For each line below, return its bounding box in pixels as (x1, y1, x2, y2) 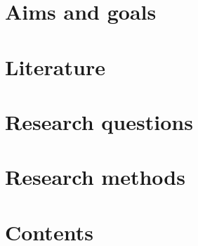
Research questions (5, 107, 193, 136)
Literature (5, 52, 105, 81)
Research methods (5, 162, 185, 191)
